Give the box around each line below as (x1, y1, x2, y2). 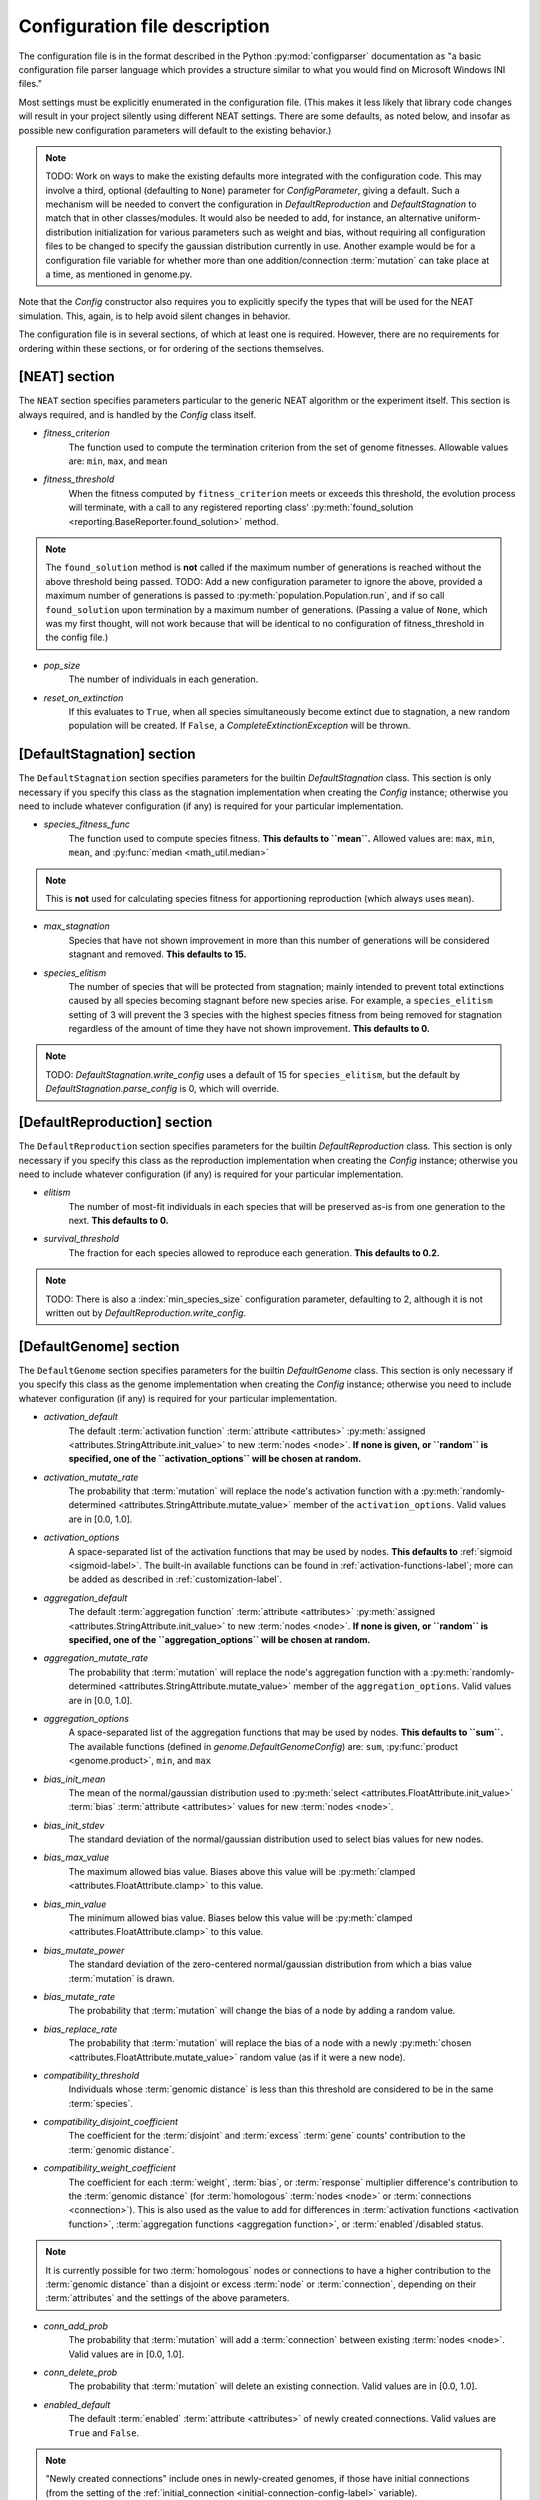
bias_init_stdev (43, 1819, 105, 1831)
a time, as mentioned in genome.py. (45, 268, 193, 280)
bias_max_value (43, 1851, 110, 1864)
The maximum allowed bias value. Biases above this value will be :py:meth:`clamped (68, 1865, 416, 1877)
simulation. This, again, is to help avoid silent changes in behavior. (18, 310, 291, 322)
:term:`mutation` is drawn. (68, 1972, 175, 1984)
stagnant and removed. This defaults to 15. (68, 948, 247, 960)
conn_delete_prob (43, 2366, 118, 2378)
